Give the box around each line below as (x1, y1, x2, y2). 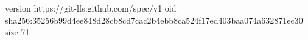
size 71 (5, 25, 30, 38)
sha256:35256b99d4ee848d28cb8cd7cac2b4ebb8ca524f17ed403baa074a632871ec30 (5, 13, 303, 26)
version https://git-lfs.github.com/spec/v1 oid (5, 2, 177, 14)
